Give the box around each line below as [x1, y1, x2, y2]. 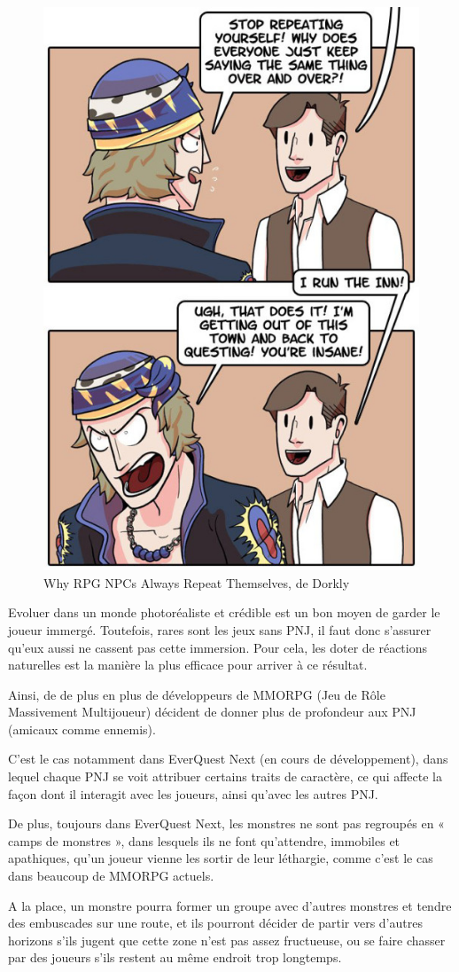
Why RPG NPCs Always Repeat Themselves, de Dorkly [43, 573, 350, 592]
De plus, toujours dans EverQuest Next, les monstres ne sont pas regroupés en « [8, 814, 445, 833]
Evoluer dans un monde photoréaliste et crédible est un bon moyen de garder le [8, 603, 440, 622]
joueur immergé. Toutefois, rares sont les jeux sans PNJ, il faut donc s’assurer [8, 620, 432, 639]
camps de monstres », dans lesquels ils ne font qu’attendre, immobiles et [8, 831, 401, 850]
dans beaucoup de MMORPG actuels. [8, 866, 214, 885]
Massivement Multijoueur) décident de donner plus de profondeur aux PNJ [8, 702, 416, 721]
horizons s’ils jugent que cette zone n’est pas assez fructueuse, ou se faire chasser [8, 930, 446, 949]
